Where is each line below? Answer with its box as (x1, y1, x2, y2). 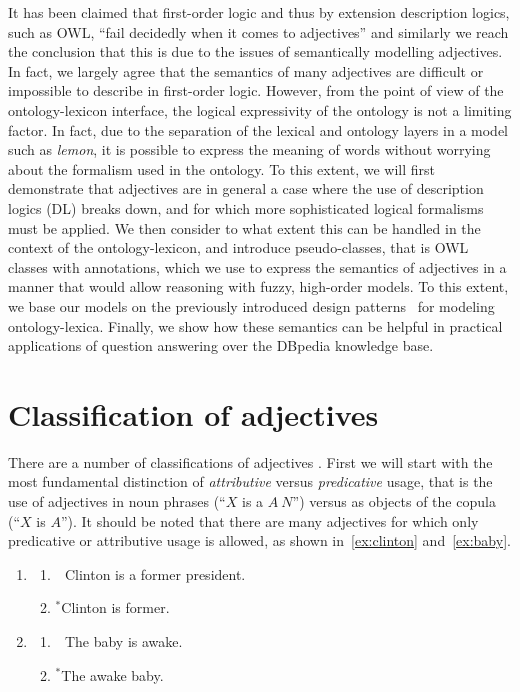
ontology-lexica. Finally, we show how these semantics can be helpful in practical (8, 315, 503, 336)
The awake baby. (61, 664, 164, 685)
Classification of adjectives (8, 393, 379, 434)
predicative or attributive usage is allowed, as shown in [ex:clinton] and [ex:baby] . (8, 530, 511, 551)
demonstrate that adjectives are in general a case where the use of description (8, 178, 484, 199)
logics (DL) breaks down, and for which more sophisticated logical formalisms (8, 197, 484, 218)
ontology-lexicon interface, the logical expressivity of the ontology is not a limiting (8, 99, 512, 120)
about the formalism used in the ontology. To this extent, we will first (8, 158, 435, 179)
